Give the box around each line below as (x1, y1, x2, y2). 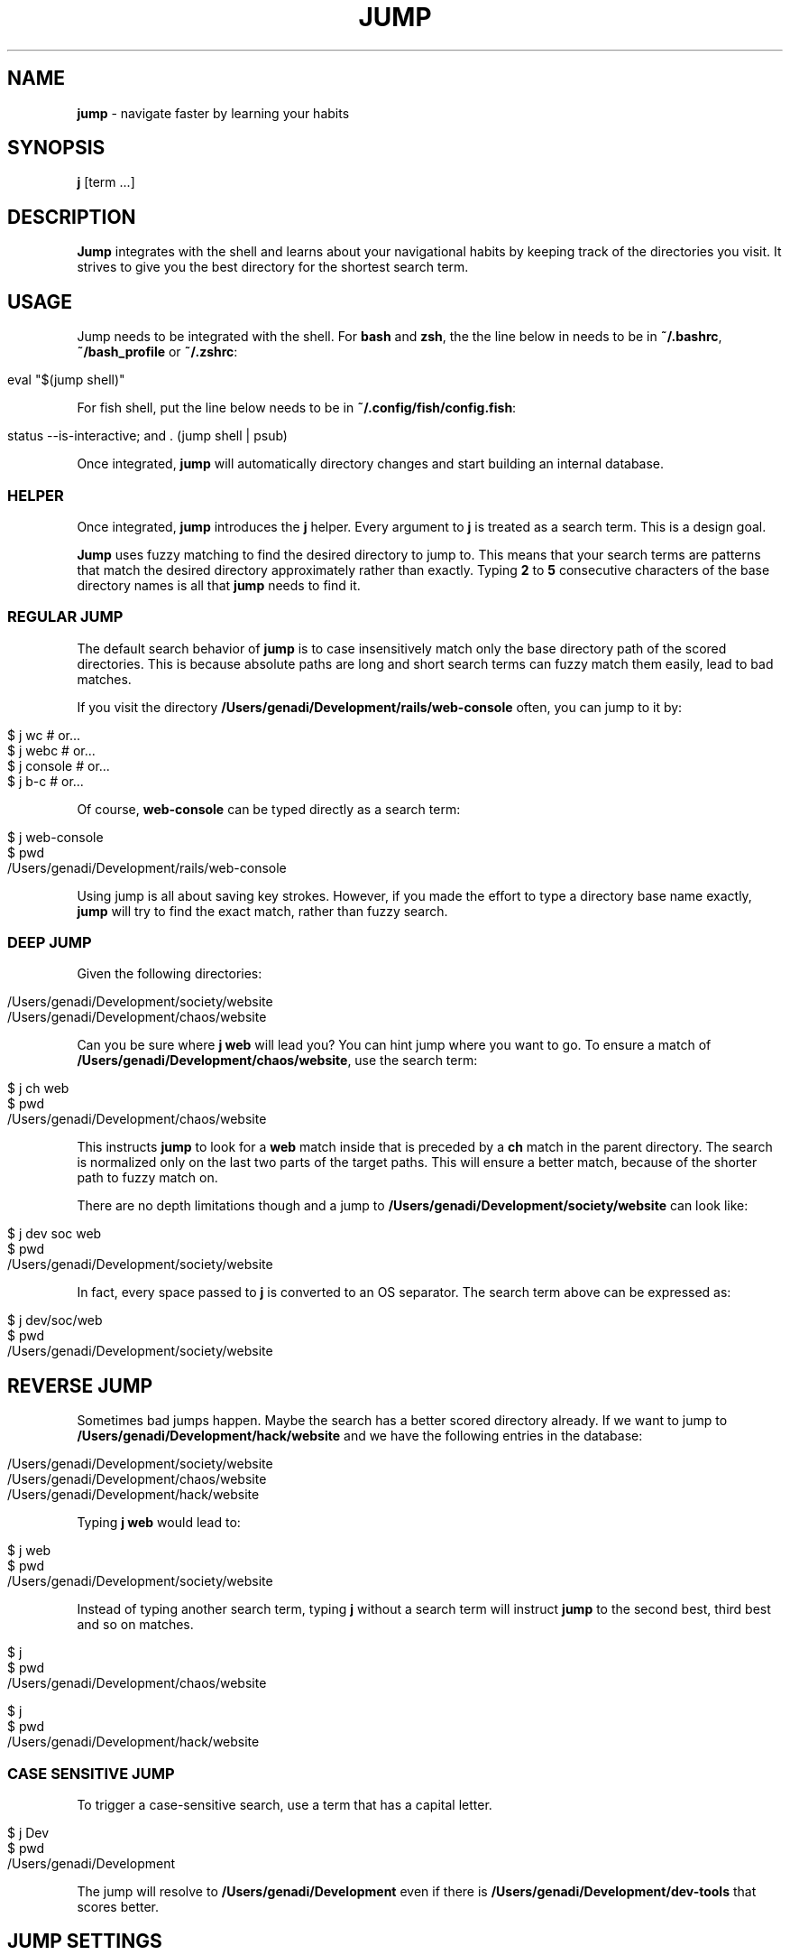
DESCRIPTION (7, 205, 136, 228)
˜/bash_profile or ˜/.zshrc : (77, 344, 238, 360)
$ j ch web (7, 1080, 69, 1097)
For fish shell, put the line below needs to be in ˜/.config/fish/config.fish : (77, 400, 517, 416)
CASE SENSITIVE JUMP (7, 1764, 175, 1783)
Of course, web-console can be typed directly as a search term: (77, 801, 461, 817)
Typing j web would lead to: (77, 1515, 241, 1531)
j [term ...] (77, 174, 135, 190)
